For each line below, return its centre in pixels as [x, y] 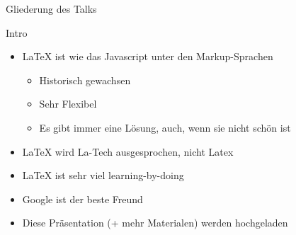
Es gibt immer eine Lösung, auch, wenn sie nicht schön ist [165, 127]
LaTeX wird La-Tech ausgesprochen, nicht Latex [128, 151]
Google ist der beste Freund [82, 199]
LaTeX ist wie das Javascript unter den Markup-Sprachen [148, 56]
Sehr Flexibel [68, 104]
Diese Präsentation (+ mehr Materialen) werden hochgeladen [155, 223]
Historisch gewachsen [85, 80]
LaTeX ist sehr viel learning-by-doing [103, 175]
